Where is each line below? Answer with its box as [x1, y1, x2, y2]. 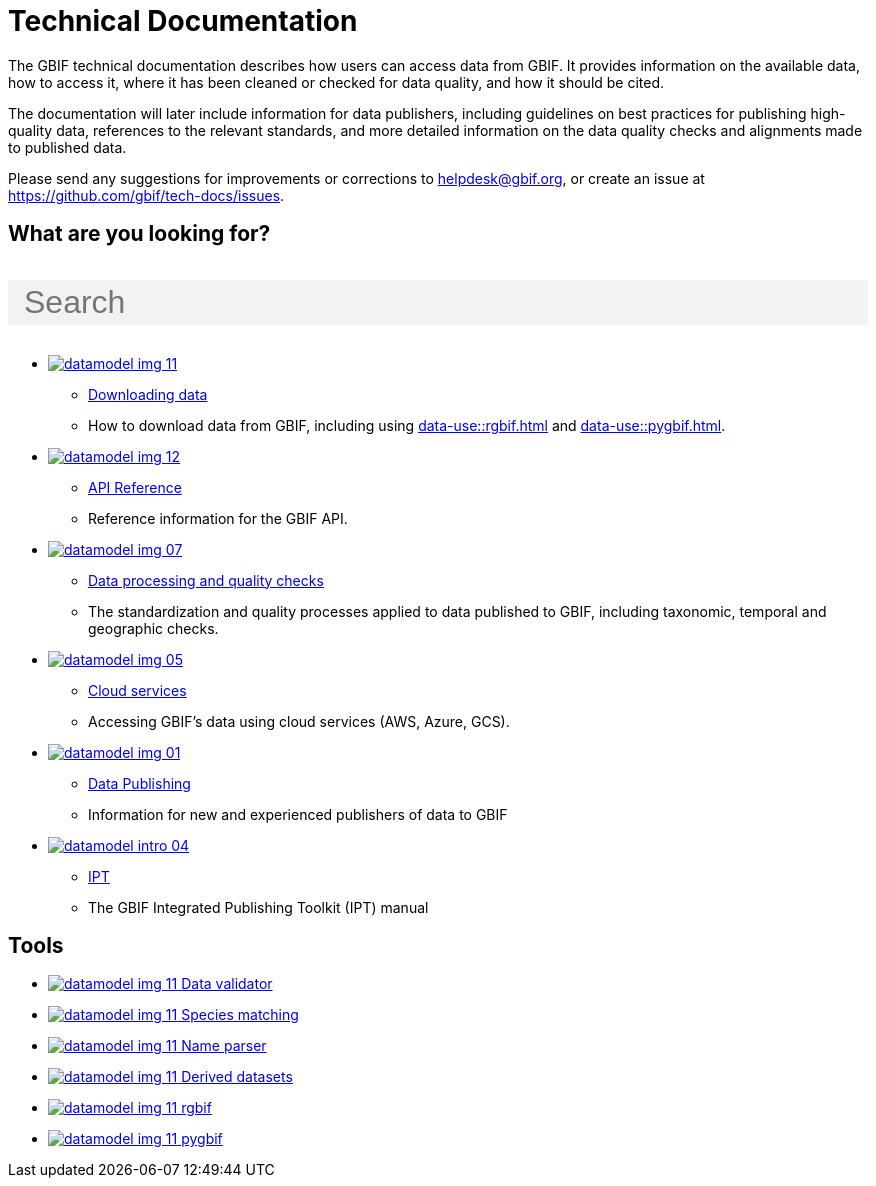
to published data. [8, 138, 127, 156]
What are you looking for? [8, 221, 271, 247]
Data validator [181, 975, 273, 993]
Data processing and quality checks [88, 571, 324, 589]
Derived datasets [181, 1068, 293, 1086]
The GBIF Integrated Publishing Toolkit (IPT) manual [88, 898, 429, 916]
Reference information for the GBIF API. [88, 509, 348, 527]
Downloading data [88, 385, 208, 403]
